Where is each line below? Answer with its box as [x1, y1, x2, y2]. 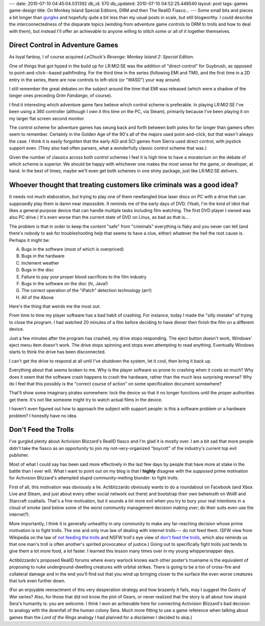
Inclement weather [21, 260, 59, 266]
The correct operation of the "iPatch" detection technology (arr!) [21, 288, 152, 294]
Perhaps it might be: [9, 237, 50, 243]
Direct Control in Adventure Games [9, 41, 119, 49]
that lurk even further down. [9, 578, 66, 584]
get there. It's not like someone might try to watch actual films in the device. [9, 396, 163, 403]
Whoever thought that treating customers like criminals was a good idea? [9, 181, 238, 189]
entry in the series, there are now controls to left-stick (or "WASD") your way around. [9, 77, 181, 83]
